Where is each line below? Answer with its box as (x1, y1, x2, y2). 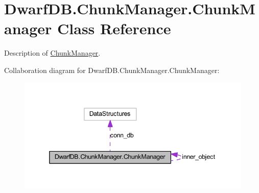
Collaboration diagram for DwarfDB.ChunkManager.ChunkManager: (4, 64, 220, 75)
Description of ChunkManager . (4, 47, 101, 58)
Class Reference (57, 18, 171, 39)
